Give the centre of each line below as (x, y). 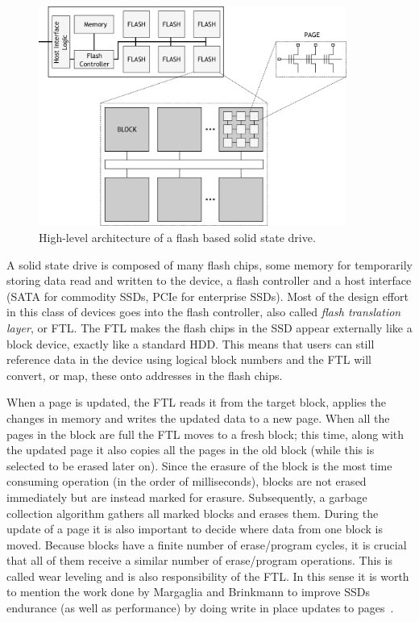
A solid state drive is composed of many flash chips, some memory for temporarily (209, 264)
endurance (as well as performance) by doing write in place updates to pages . (200, 608)
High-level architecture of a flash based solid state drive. (177, 237)
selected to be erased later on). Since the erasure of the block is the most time (199, 465)
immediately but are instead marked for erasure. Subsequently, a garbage (187, 497)
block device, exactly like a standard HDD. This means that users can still (191, 343)
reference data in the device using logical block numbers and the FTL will (189, 359)
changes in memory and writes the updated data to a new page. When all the (198, 417)
